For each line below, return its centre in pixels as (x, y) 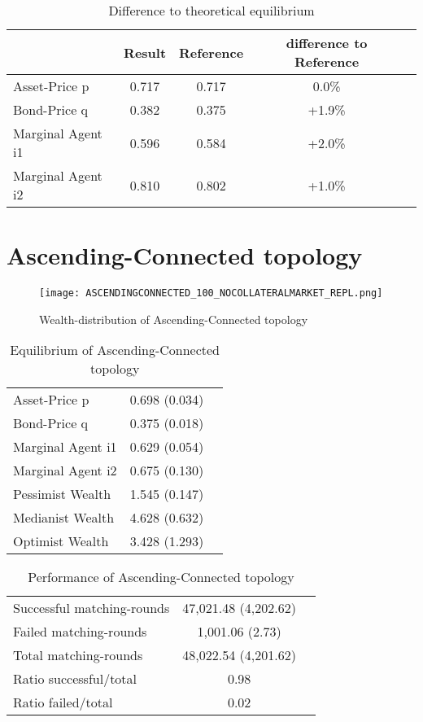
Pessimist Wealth (62, 494)
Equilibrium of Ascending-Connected (115, 350)
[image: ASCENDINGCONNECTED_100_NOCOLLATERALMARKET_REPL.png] (211, 293)
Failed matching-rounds (80, 632)
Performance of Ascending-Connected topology (161, 577)
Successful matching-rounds (92, 608)
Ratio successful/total (75, 679)
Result (145, 52)
